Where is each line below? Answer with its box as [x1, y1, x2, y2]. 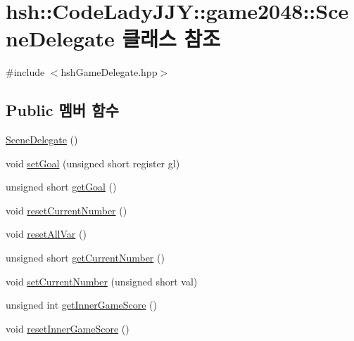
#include [6, 65, 45, 79]
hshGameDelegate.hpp [61, 65, 158, 79]
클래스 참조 [122, 24, 221, 53]
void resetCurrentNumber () [6, 202, 127, 217]
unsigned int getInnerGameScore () [6, 297, 157, 312]
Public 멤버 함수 [6, 99, 119, 121]
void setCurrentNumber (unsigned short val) [6, 274, 198, 288]
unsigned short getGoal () [6, 179, 117, 194]
